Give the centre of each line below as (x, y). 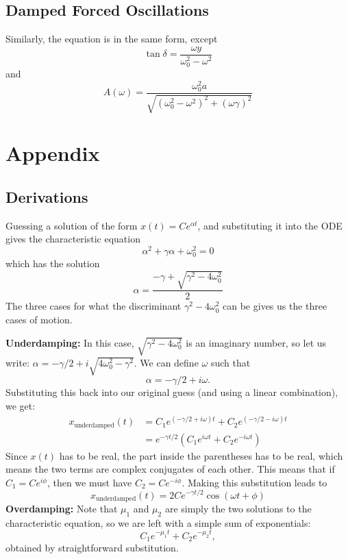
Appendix (53, 153)
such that (231, 362)
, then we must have (89, 482)
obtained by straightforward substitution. (92, 548)
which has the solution (53, 263)
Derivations (47, 196)
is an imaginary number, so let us (256, 342)
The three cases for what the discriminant (94, 306)
